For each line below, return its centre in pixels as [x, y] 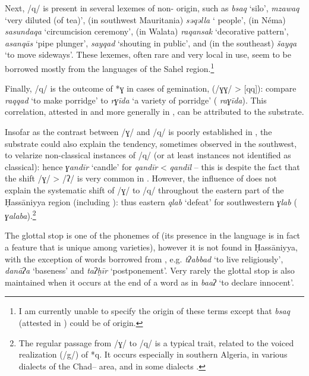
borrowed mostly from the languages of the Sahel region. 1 [110, 67]
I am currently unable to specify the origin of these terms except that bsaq [154, 311]
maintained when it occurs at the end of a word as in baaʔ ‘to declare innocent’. [149, 282]
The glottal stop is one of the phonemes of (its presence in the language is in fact [153, 235]
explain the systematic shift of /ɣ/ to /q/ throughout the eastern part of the [144, 189]
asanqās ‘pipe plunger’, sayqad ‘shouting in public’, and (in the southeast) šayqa [151, 43]
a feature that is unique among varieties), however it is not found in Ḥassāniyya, [151, 247]
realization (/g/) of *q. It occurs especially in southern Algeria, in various [153, 354]
